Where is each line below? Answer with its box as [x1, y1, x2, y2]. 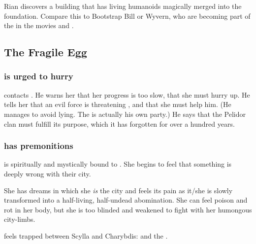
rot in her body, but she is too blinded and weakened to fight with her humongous [4, 204, 252, 214]
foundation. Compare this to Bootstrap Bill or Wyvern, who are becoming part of [4, 10, 251, 21]
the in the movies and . [4, 20, 74, 31]
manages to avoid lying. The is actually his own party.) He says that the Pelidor [4, 108, 246, 119]
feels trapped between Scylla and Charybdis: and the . [4, 230, 168, 241]
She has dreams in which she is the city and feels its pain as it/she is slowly [4, 185, 233, 195]
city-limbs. [4, 214, 35, 224]
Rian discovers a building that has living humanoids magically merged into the [4, 1, 242, 11]
